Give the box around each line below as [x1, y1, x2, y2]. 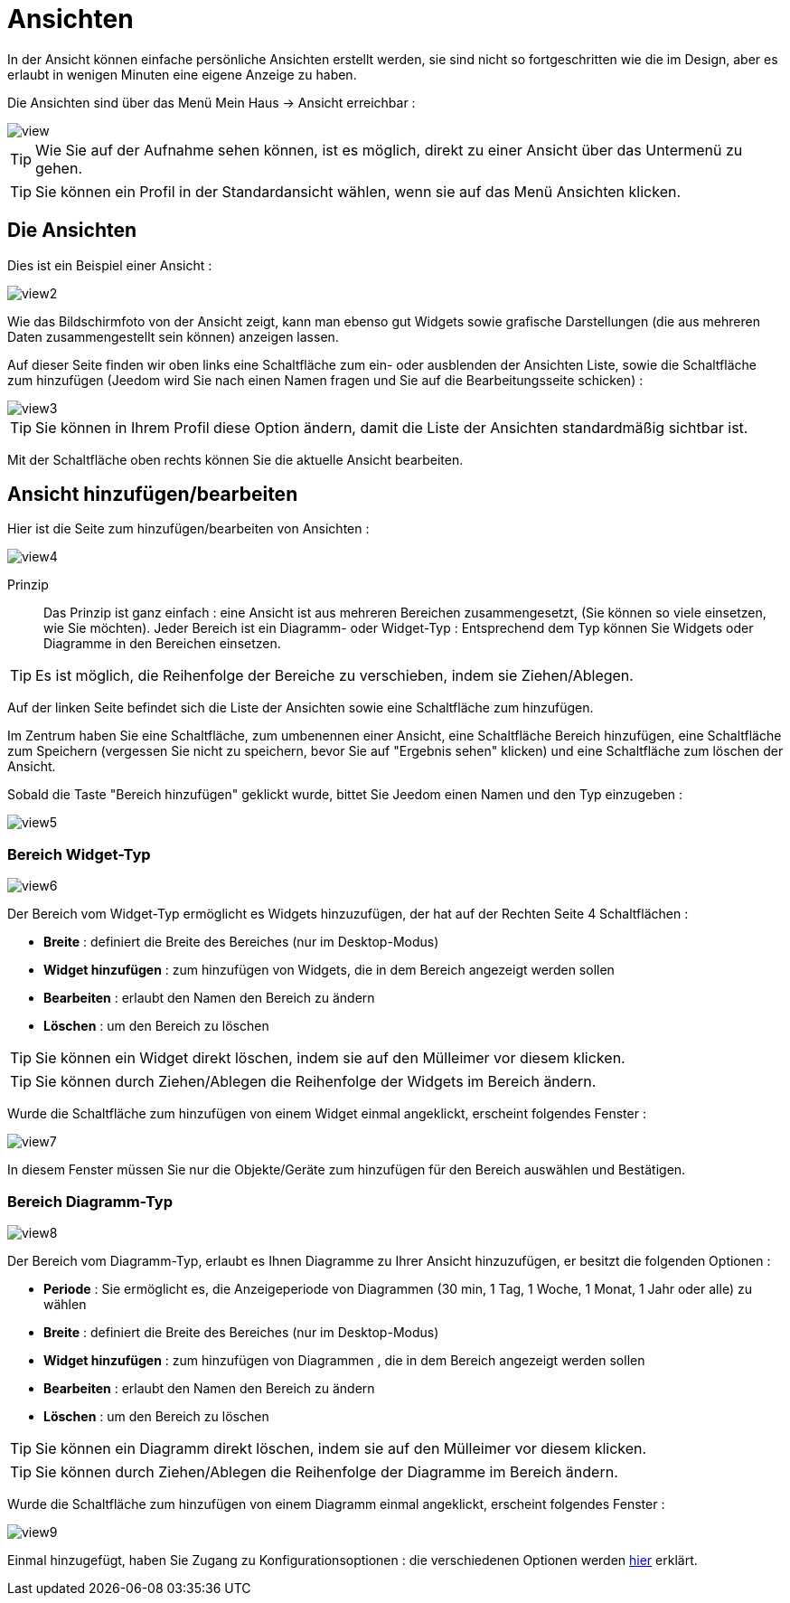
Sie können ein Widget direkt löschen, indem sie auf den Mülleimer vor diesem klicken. [35, 1049, 625, 1068]
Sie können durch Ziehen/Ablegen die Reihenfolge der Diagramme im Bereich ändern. [35, 1462, 618, 1481]
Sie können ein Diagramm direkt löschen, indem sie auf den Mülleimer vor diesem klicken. [35, 1438, 647, 1457]
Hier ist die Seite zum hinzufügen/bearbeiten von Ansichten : [7, 521, 370, 537]
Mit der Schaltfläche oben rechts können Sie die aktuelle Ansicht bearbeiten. [7, 451, 464, 467]
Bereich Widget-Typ [7, 844, 151, 863]
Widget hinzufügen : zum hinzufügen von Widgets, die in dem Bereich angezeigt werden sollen [43, 962, 615, 978]
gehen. [35, 158, 82, 177]
